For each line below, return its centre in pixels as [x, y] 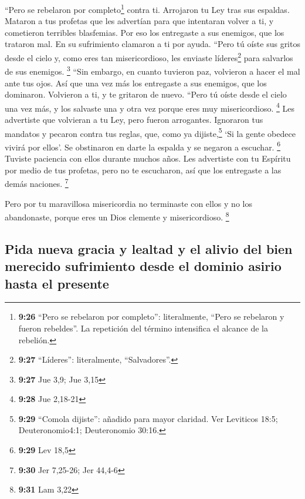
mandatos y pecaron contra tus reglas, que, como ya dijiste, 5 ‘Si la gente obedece [150, 132]
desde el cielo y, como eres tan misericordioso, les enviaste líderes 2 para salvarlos [149, 57]
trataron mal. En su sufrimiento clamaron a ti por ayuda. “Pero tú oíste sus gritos [152, 44]
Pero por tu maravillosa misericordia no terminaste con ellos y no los [128, 203]
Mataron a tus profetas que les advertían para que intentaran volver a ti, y [139, 21]
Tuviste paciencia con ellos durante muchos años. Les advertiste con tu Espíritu [148, 158]
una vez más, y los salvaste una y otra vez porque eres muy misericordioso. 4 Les [150, 107]
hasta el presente [57, 283]
